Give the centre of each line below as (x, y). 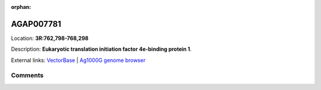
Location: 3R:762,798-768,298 (50, 38)
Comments (27, 76)
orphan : (21, 7)
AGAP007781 (36, 24)
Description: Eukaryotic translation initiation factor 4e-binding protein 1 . (101, 49)
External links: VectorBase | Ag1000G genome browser (78, 60)
